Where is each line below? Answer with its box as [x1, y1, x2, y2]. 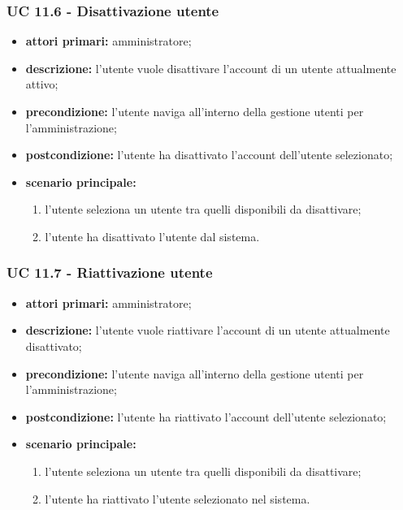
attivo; [25, 76, 58, 93]
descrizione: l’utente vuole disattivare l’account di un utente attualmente [25, 59, 396, 76]
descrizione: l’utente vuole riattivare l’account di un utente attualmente [25, 322, 390, 339]
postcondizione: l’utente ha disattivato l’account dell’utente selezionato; [25, 146, 393, 163]
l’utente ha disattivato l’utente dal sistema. [45, 227, 260, 244]
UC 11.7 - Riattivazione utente [6, 262, 213, 283]
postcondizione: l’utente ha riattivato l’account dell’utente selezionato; [25, 408, 387, 425]
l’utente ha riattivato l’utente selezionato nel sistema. [45, 490, 310, 507]
